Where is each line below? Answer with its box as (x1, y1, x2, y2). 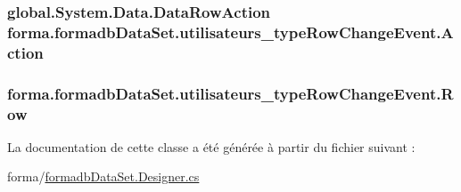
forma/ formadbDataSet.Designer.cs (7, 167, 200, 186)
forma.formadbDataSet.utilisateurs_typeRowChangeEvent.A (7, 20, 454, 43)
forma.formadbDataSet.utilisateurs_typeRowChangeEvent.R (7, 82, 454, 104)
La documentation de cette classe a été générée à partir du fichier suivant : (7, 137, 416, 156)
